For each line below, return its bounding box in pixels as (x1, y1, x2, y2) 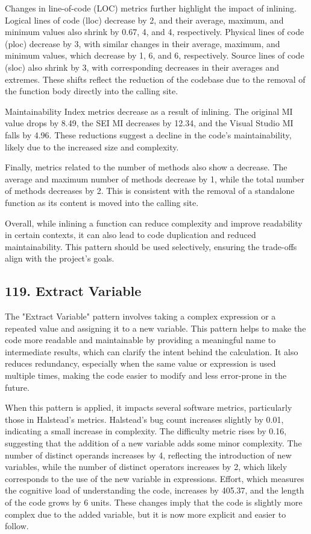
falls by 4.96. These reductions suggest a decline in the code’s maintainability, (5, 128, 292, 141)
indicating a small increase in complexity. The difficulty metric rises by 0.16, (5, 425, 287, 437)
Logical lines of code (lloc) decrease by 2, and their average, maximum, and (5, 13, 284, 26)
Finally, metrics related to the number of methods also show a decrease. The (5, 161, 287, 173)
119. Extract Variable (5, 281, 142, 300)
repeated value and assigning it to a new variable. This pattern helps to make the (5, 321, 306, 334)
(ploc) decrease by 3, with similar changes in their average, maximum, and (5, 37, 280, 50)
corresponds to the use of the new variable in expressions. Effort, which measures (5, 472, 304, 484)
